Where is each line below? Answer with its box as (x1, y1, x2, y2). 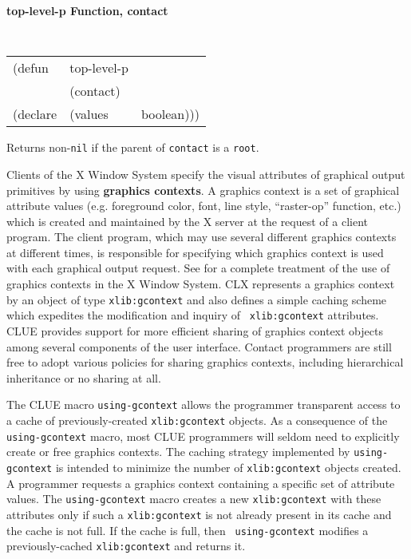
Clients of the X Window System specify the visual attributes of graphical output (6, 165, 405, 182)
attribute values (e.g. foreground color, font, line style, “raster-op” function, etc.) (6, 197, 401, 214)
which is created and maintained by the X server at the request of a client (6, 212, 369, 229)
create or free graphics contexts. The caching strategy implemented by (6, 443, 350, 460)
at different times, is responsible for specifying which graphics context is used (6, 244, 384, 260)
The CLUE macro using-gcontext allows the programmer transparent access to (6, 396, 401, 413)
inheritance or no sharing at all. (6, 369, 161, 386)
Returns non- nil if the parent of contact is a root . (6, 139, 259, 156)
